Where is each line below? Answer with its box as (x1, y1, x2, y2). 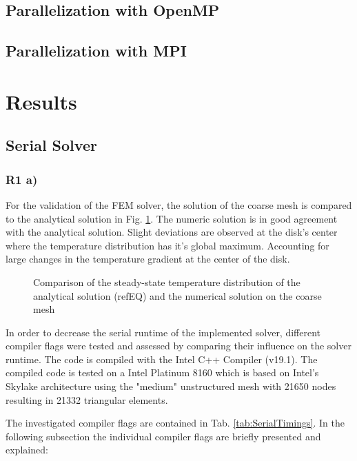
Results (6, 87, 77, 115)
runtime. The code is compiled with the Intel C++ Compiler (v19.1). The (6, 351, 318, 366)
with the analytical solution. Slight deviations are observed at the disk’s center (6, 225, 338, 239)
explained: (6, 442, 48, 457)
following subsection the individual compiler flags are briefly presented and (6, 429, 321, 443)
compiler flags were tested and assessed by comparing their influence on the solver (6, 338, 351, 353)
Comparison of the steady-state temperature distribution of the (33, 274, 300, 289)
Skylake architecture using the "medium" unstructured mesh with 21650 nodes (6, 379, 336, 393)
